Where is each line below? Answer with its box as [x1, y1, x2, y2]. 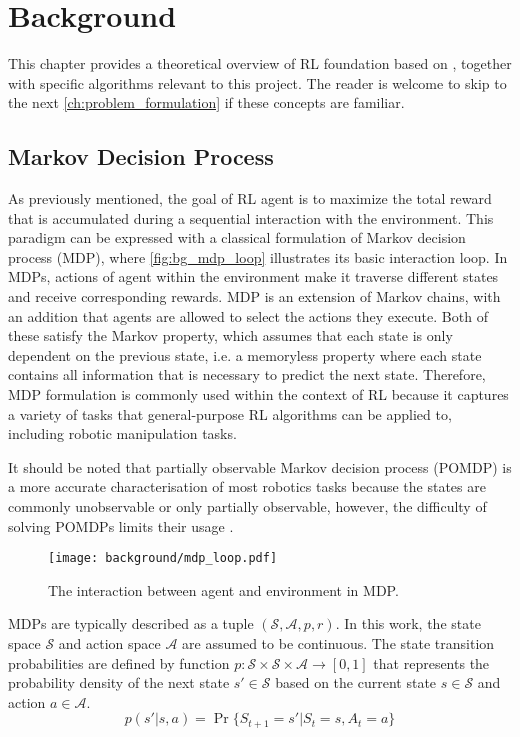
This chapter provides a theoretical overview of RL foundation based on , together [8, 53, 512, 74]
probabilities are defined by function [8, 652, 230, 673]
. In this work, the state [335, 613, 481, 634]
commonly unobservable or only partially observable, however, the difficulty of [8, 496, 487, 517]
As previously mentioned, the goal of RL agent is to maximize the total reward [8, 188, 492, 209]
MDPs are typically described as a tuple [8, 613, 254, 634]
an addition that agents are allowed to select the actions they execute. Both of [8, 305, 488, 326]
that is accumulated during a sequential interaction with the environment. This [8, 207, 494, 228]
